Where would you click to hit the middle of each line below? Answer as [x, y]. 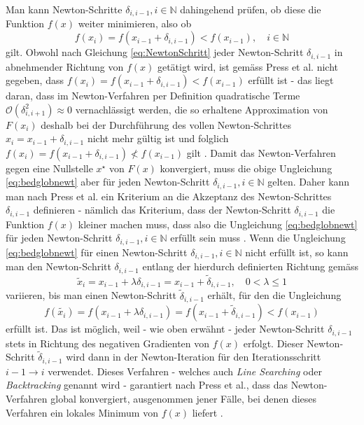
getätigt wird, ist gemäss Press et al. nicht [248, 66]
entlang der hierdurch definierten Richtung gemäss [250, 266]
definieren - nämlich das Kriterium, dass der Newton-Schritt [162, 210]
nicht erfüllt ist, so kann [297, 252]
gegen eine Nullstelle [49, 168]
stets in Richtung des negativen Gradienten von [108, 343]
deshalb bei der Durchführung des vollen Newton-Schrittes [166, 124]
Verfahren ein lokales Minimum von [82, 412]
